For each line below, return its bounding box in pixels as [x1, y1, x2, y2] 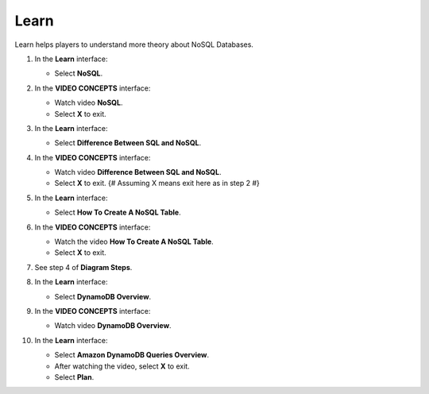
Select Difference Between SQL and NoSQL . [54, 138, 202, 148]
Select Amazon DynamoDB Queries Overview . [54, 350, 210, 360]
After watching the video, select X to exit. [54, 361, 190, 371]
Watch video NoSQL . [54, 98, 123, 107]
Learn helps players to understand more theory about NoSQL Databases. [14, 40, 254, 49]
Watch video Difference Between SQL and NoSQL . [54, 168, 222, 177]
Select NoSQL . [54, 68, 103, 79]
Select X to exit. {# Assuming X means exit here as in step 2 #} [54, 179, 260, 188]
